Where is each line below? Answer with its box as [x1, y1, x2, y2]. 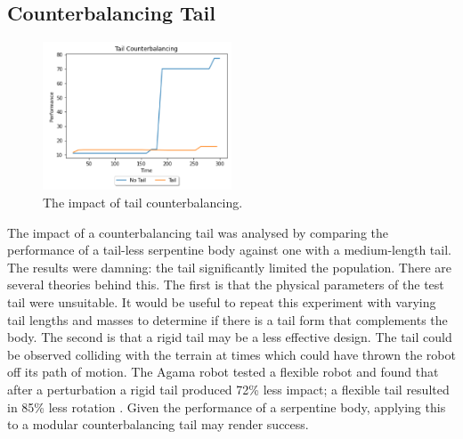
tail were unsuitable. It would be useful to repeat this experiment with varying [7, 292, 436, 311]
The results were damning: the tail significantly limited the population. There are [7, 257, 451, 276]
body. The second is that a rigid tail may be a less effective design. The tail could [7, 328, 452, 346]
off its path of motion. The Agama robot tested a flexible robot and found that [7, 362, 439, 381]
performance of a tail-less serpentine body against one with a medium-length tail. [7, 240, 451, 259]
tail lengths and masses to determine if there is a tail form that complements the [7, 310, 448, 329]
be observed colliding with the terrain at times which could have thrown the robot [7, 345, 456, 363]
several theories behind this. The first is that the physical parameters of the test [7, 275, 444, 294]
